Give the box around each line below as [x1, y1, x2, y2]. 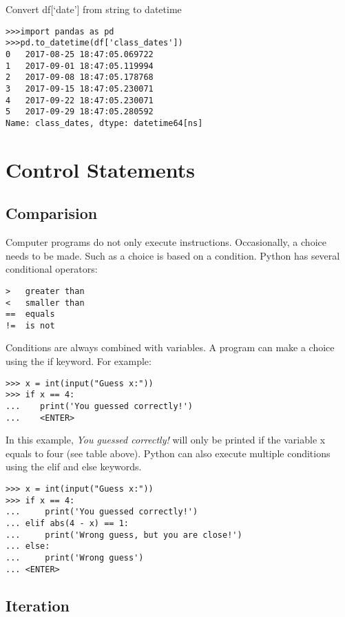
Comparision [6, 202, 98, 224]
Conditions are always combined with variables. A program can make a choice [6, 340, 335, 355]
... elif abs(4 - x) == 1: [6, 519, 129, 529]
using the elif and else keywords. [6, 459, 142, 474]
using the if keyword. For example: [6, 354, 151, 368]
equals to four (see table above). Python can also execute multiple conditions [6, 446, 331, 460]
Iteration [6, 594, 70, 616]
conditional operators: [6, 262, 98, 276]
